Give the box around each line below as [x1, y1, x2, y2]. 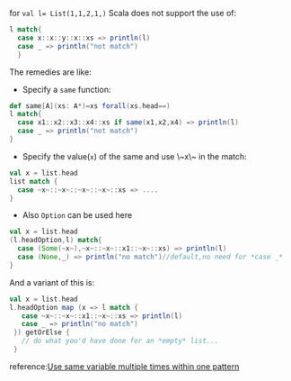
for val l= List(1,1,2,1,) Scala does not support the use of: [9, 8, 237, 18]
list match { [9, 177, 58, 186]
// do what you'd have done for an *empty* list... [21, 337, 219, 346]
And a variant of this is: [9, 277, 95, 287]
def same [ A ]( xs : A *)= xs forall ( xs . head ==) [9, 101, 171, 111]
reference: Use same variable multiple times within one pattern [9, 360, 240, 372]
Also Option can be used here [22, 210, 133, 221]
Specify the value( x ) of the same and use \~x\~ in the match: [22, 150, 247, 161]
